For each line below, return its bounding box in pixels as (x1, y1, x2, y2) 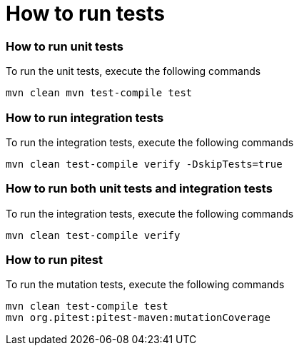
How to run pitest (6, 253, 103, 267)
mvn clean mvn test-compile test (6, 87, 193, 99)
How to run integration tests (6, 110, 164, 125)
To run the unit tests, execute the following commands (6, 65, 261, 78)
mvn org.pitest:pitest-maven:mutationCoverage (6, 312, 270, 324)
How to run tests (6, 1, 165, 26)
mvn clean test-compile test (6, 300, 168, 312)
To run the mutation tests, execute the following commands (6, 278, 285, 291)
